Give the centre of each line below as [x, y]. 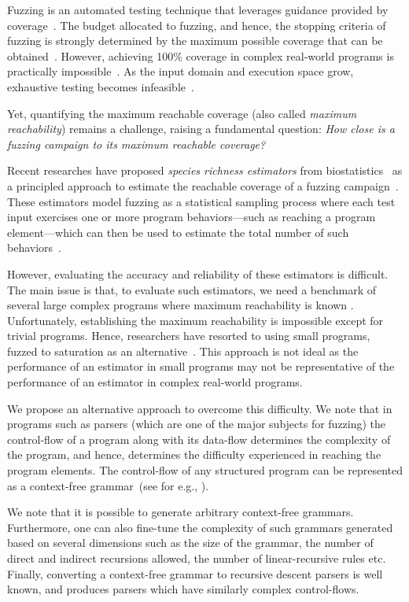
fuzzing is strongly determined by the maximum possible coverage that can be [195, 41]
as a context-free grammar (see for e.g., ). [108, 485]
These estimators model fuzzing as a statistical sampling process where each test [201, 201]
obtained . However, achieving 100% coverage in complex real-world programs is [201, 55]
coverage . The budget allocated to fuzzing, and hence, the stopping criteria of [197, 25]
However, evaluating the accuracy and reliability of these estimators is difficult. [198, 273]
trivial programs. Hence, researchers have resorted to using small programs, [189, 336]
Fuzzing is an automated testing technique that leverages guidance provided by [198, 9]
